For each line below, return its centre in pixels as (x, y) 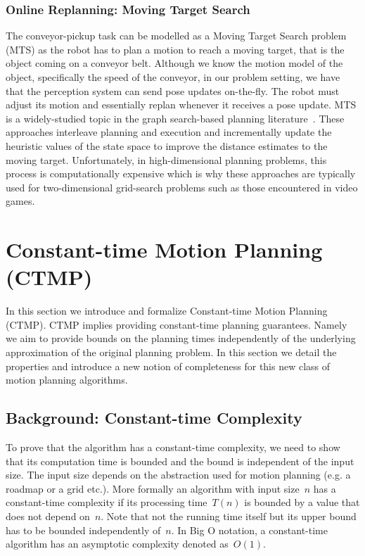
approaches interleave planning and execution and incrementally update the (169, 132)
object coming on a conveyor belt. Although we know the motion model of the (174, 63)
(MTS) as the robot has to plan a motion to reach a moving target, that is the (175, 49)
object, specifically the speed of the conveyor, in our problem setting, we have (173, 77)
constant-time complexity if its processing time (107, 502)
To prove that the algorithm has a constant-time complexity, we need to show (173, 447)
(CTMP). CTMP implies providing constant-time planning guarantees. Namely (177, 324)
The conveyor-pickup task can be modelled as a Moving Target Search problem (176, 36)
